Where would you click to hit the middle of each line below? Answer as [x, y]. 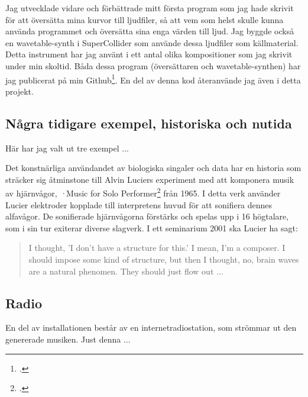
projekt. [20, 91]
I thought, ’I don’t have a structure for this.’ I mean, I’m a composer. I [157, 248]
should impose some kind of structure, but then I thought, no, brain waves [164, 259]
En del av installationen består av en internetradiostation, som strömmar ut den [151, 327]
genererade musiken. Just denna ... [68, 339]
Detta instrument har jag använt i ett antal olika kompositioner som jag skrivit [149, 54]
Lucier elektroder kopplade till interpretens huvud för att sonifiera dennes [139, 204]
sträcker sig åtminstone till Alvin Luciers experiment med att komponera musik [150, 179]
